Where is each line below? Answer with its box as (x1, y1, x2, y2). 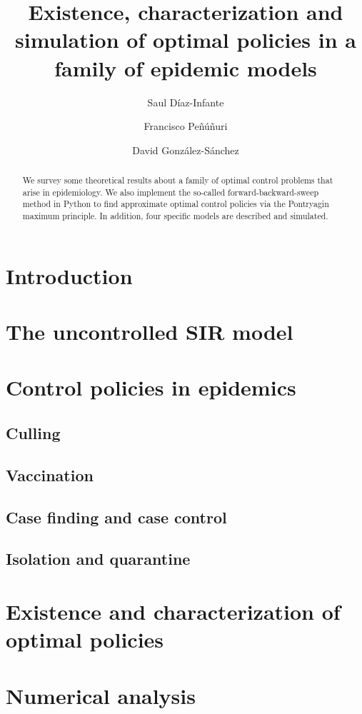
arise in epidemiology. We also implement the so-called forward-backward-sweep (22, 186, 319, 198)
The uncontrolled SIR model (6, 317, 293, 346)
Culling (6, 422, 61, 444)
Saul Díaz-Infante (147, 94, 224, 109)
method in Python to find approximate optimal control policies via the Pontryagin (22, 198, 329, 210)
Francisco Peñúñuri (144, 119, 228, 134)
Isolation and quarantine (6, 548, 191, 570)
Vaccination (6, 463, 94, 486)
